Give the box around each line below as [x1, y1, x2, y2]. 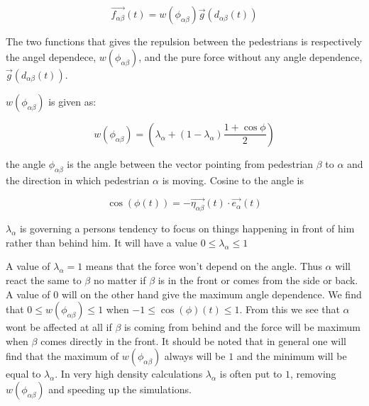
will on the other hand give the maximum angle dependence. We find [61, 286, 362, 301]
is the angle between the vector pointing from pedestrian [67, 156, 314, 171]
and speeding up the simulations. [48, 381, 192, 396]
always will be [164, 349, 226, 363]
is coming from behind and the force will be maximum [123, 320, 361, 334]
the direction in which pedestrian [6, 172, 150, 187]
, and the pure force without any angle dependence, [138, 49, 363, 64]
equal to [6, 366, 41, 381]
